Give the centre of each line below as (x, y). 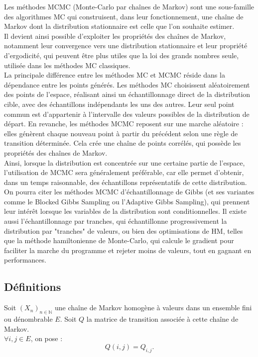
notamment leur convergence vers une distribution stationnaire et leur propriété (126, 45)
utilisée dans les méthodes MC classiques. (67, 65)
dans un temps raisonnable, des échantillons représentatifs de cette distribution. (126, 182)
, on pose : (47, 338)
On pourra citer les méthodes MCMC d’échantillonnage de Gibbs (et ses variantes (129, 192)
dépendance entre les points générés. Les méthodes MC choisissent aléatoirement (127, 84)
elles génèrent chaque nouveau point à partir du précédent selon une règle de (121, 133)
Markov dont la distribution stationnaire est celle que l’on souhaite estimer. (119, 26)
